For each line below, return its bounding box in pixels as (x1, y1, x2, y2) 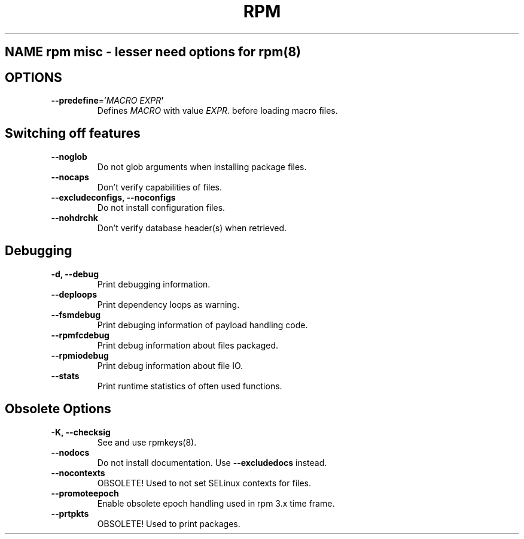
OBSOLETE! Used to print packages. (97, 518, 240, 529)
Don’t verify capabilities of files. (97, 181, 223, 192)
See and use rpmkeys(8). (97, 437, 197, 447)
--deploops (51, 289, 98, 299)
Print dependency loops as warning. (97, 299, 240, 310)
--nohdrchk (51, 212, 98, 223)
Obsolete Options (5, 401, 111, 417)
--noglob (51, 151, 87, 162)
